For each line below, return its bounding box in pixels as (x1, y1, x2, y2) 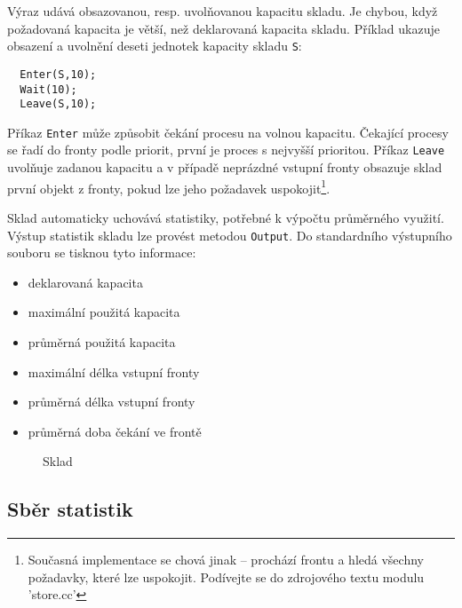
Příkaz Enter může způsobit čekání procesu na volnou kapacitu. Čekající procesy (7, 122, 449, 141)
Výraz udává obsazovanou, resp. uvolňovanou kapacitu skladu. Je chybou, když (7, 2, 438, 20)
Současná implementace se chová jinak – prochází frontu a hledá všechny (28, 550, 424, 569)
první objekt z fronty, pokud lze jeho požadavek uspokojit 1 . (7, 176, 331, 197)
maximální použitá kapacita (28, 303, 180, 321)
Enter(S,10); (20, 67, 97, 81)
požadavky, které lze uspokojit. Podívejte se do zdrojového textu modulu (28, 567, 425, 586)
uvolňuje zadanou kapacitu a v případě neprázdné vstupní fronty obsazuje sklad (7, 158, 442, 177)
